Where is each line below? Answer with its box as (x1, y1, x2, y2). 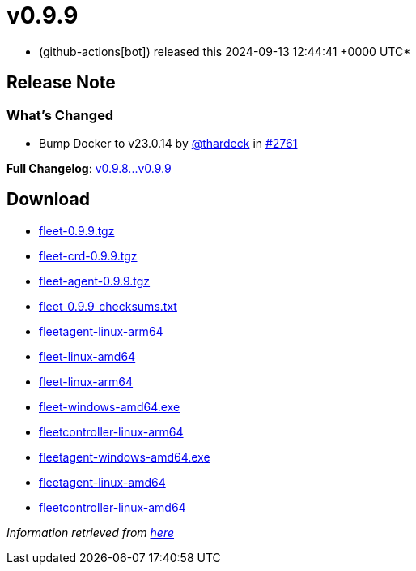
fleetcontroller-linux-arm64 (39, 424, 184, 439)
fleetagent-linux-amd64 (39, 474, 166, 489)
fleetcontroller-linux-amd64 (39, 500, 186, 514)
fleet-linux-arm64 (39, 374, 134, 389)
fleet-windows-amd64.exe (39, 399, 180, 414)
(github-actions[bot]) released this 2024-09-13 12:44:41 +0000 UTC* (39, 44, 411, 58)
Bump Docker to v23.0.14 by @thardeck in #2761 (39, 135, 298, 150)
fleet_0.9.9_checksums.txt (39, 298, 177, 313)
